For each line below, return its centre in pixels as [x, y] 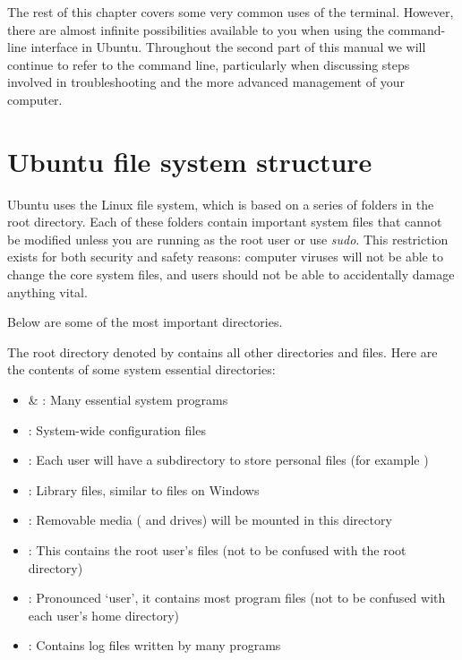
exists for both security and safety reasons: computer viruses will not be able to [225, 257]
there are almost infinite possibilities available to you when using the [196, 29]
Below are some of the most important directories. [145, 322]
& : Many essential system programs [128, 400]
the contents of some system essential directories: [141, 369]
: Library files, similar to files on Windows [144, 489]
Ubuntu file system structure [190, 161]
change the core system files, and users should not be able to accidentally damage [231, 274]
